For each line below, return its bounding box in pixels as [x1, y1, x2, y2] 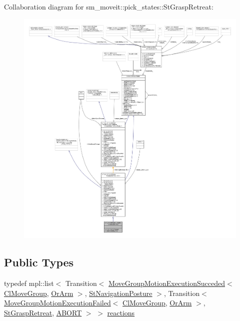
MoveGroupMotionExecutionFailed [4, 297, 111, 308]
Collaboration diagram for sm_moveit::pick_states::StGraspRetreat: [4, 2, 213, 12]
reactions [107, 307, 135, 317]
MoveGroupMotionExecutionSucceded [108, 278, 225, 288]
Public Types [4, 254, 74, 270]
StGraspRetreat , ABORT [4, 307, 82, 317]
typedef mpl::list [4, 278, 54, 288]
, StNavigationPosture [84, 287, 152, 298]
